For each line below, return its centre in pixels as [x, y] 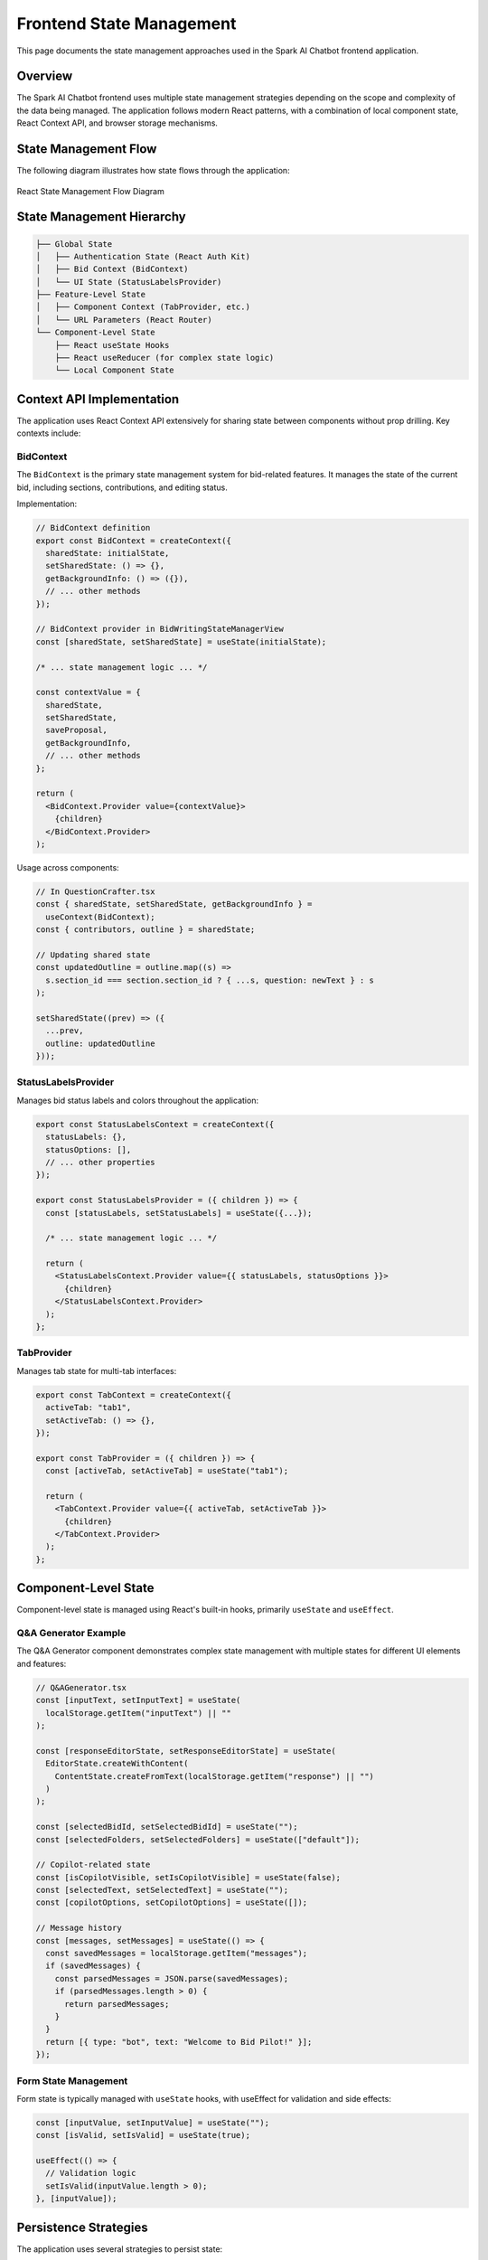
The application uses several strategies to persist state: [120, 2249]
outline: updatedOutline [100, 1043]
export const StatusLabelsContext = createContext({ [155, 1124]
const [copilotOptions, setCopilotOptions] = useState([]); [172, 1902]
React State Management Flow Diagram [90, 191]
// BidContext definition [93, 528]
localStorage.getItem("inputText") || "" [139, 1713]
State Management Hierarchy [102, 217]
